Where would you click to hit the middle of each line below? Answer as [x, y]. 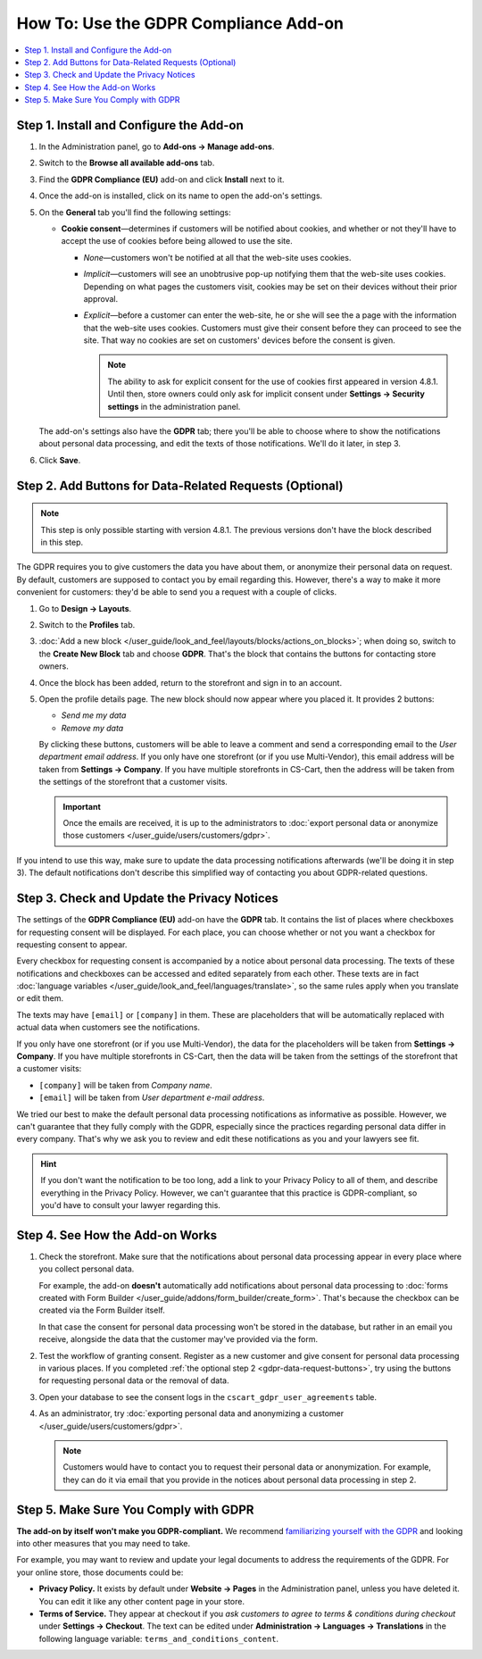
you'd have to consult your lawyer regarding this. [130, 1205]
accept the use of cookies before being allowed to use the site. [177, 241]
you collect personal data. [87, 1269]
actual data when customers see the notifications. [108, 1028]
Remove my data [92, 728]
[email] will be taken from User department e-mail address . [152, 1097]
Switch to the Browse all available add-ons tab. [127, 163]
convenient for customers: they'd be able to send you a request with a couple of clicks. [177, 592]
